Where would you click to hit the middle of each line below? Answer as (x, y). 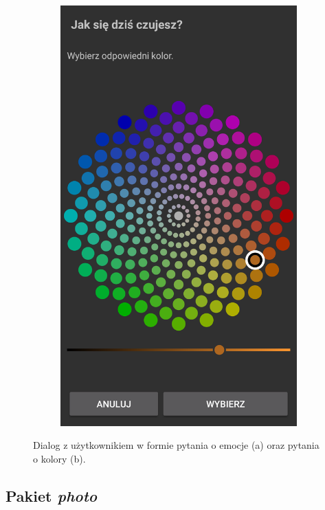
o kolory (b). (59, 458)
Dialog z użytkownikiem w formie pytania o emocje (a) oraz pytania (176, 445)
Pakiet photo (52, 495)
